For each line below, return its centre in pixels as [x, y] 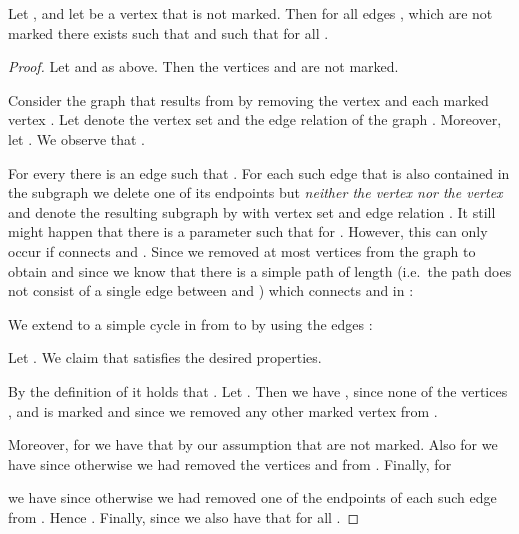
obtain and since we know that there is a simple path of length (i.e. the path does [260, 270]
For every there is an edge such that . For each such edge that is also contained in [259, 172]
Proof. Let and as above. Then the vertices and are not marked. [203, 66]
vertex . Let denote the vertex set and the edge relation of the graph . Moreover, [255, 119]
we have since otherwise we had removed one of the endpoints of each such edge [252, 497]
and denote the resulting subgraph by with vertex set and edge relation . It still [252, 211]
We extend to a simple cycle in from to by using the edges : [190, 323]
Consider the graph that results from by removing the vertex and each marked [248, 99]
